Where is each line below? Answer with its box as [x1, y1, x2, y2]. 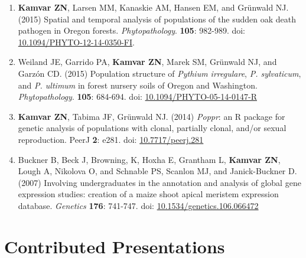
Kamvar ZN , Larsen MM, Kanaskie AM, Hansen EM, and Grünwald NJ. [18, 1, 289, 13]
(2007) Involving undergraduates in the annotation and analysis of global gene [18, 176, 301, 188]
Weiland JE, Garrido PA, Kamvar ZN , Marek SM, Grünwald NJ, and [18, 55, 277, 68]
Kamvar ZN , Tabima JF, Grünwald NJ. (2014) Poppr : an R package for [18, 110, 285, 122]
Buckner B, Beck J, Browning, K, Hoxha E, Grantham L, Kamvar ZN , [18, 153, 281, 165]
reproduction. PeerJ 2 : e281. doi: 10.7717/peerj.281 [18, 133, 204, 145]
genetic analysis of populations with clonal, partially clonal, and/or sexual [18, 122, 287, 134]
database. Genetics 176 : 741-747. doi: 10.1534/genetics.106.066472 [18, 199, 259, 211]
